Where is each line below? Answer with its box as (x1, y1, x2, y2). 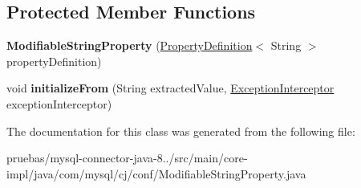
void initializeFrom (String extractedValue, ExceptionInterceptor (6, 80, 335, 96)
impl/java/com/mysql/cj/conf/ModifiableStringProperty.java (6, 165, 306, 182)
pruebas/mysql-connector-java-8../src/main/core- (6, 149, 248, 166)
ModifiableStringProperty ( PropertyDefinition (6, 37, 253, 54)
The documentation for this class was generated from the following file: (6, 122, 355, 139)
